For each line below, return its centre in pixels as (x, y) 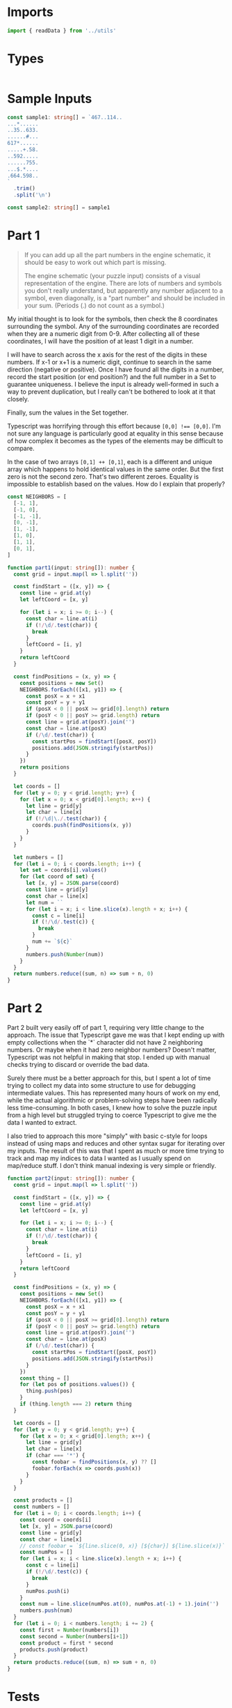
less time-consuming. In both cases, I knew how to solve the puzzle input (112, 1108)
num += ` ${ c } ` (52, 941)
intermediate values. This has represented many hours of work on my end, (114, 1093)
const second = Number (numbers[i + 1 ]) (74, 1636)
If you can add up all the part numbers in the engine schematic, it (117, 254)
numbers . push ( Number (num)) (65, 954)
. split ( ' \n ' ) (32, 195)
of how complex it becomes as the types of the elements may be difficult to (115, 440)
